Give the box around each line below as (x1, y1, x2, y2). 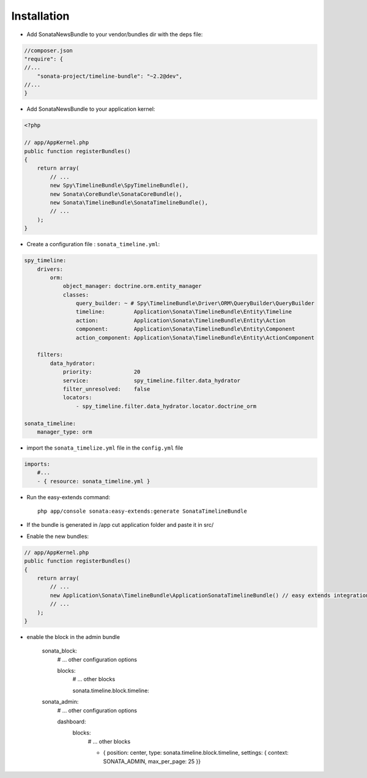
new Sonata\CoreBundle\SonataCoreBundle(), (50, 191, 183, 197)
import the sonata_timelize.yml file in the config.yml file (26, 444, 183, 451)
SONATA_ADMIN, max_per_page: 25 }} (103, 757, 201, 765)
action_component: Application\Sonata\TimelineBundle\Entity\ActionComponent (75, 334, 315, 341)
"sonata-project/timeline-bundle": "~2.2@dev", (37, 72, 183, 80)
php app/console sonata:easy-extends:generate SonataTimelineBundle (37, 508, 247, 515)
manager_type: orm (37, 428, 92, 435)
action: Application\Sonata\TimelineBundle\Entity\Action (75, 317, 286, 324)
